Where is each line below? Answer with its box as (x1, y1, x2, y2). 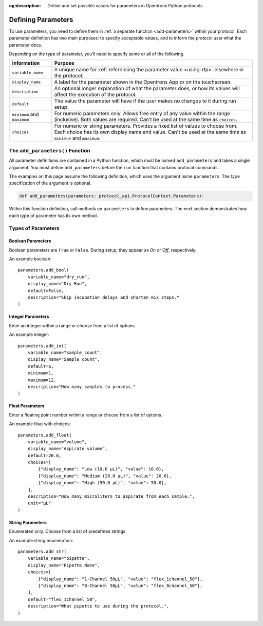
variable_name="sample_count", (27, 350, 103, 355)
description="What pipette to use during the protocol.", (27, 604, 169, 609)
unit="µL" (27, 500, 51, 506)
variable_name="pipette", (27, 556, 90, 561)
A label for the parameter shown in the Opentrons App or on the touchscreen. (54, 78, 232, 85)
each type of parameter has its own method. (9, 213, 98, 218)
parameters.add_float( (18, 432, 72, 438)
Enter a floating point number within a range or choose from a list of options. (9, 412, 163, 418)
